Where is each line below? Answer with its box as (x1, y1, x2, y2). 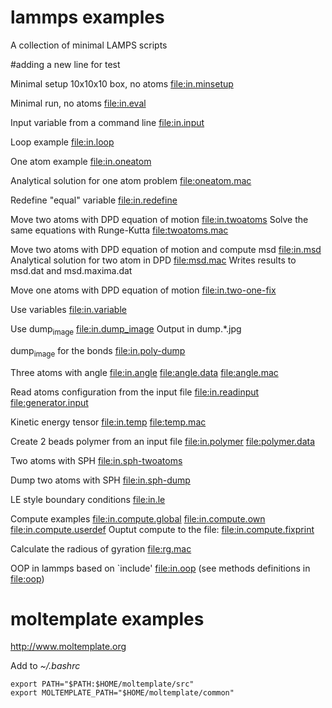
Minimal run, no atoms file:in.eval (10, 97, 147, 109)
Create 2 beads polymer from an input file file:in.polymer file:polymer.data (10, 435, 316, 447)
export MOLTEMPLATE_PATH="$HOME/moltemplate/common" (10, 688, 235, 698)
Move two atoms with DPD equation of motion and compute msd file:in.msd (10, 243, 322, 255)
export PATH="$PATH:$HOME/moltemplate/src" (10, 679, 195, 690)
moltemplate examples (10, 607, 205, 630)
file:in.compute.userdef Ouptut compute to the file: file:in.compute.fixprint (10, 523, 315, 535)
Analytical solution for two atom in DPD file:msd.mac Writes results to (10, 254, 297, 266)
